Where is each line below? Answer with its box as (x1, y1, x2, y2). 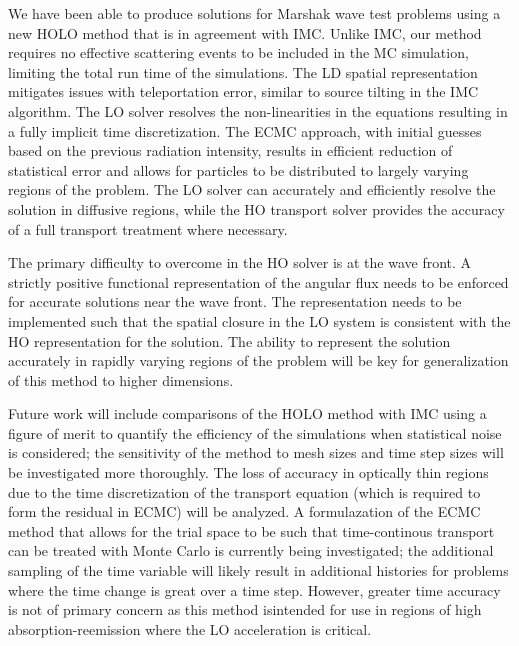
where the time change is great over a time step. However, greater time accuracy (8, 579, 501, 600)
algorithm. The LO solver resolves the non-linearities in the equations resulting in (8, 100, 508, 121)
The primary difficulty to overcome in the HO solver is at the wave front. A (8, 252, 472, 273)
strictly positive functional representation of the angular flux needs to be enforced (8, 271, 509, 292)
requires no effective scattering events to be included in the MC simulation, (8, 42, 469, 63)
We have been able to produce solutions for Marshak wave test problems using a (8, 3, 501, 23)
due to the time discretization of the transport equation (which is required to (8, 481, 481, 502)
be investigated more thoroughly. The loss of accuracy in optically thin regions (8, 462, 489, 483)
